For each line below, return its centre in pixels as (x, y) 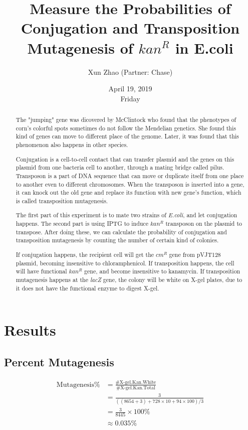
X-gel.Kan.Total (138, 388)
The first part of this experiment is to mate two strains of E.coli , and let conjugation (127, 215)
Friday (130, 98)
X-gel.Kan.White (138, 382)
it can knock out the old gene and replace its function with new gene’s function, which (129, 192)
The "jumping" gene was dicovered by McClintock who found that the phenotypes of (126, 120)
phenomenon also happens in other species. (72, 145)
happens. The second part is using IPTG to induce (82, 224)
